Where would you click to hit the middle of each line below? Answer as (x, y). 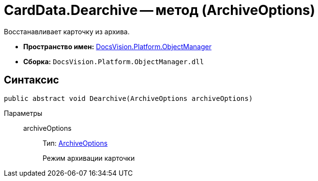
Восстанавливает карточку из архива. (67, 31)
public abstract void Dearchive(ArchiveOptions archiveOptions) (129, 98)
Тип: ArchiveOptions (75, 143)
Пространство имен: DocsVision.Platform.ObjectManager (117, 46)
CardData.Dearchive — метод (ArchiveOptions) (160, 10)
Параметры (23, 113)
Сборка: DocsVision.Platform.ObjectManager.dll (114, 61)
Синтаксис (31, 80)
